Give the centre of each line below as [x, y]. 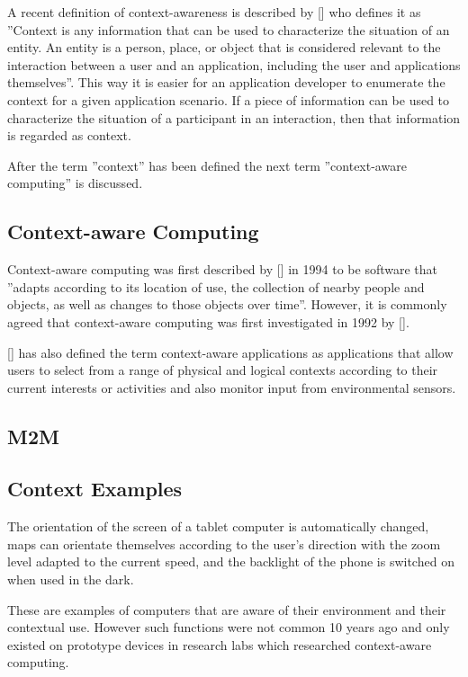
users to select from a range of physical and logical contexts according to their [223, 370]
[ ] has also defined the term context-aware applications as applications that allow [230, 352]
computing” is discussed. [75, 183]
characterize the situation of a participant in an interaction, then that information [234, 117]
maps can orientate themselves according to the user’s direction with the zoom [224, 543]
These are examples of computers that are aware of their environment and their [227, 609]
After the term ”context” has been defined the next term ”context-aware [207, 165]
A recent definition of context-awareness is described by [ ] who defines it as [214, 12]
